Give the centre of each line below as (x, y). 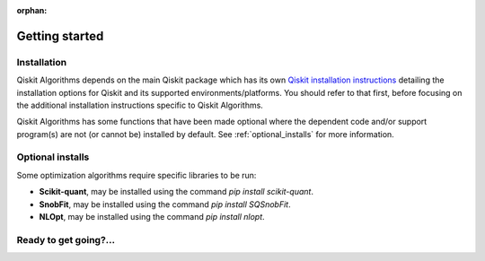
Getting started (60, 36)
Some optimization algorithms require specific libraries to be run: (137, 175)
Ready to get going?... (66, 239)
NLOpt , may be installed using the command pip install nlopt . (152, 217)
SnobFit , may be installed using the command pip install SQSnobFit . (165, 204)
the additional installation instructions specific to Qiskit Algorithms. (140, 105)
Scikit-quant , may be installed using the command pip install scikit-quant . (176, 192)
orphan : (32, 10)
